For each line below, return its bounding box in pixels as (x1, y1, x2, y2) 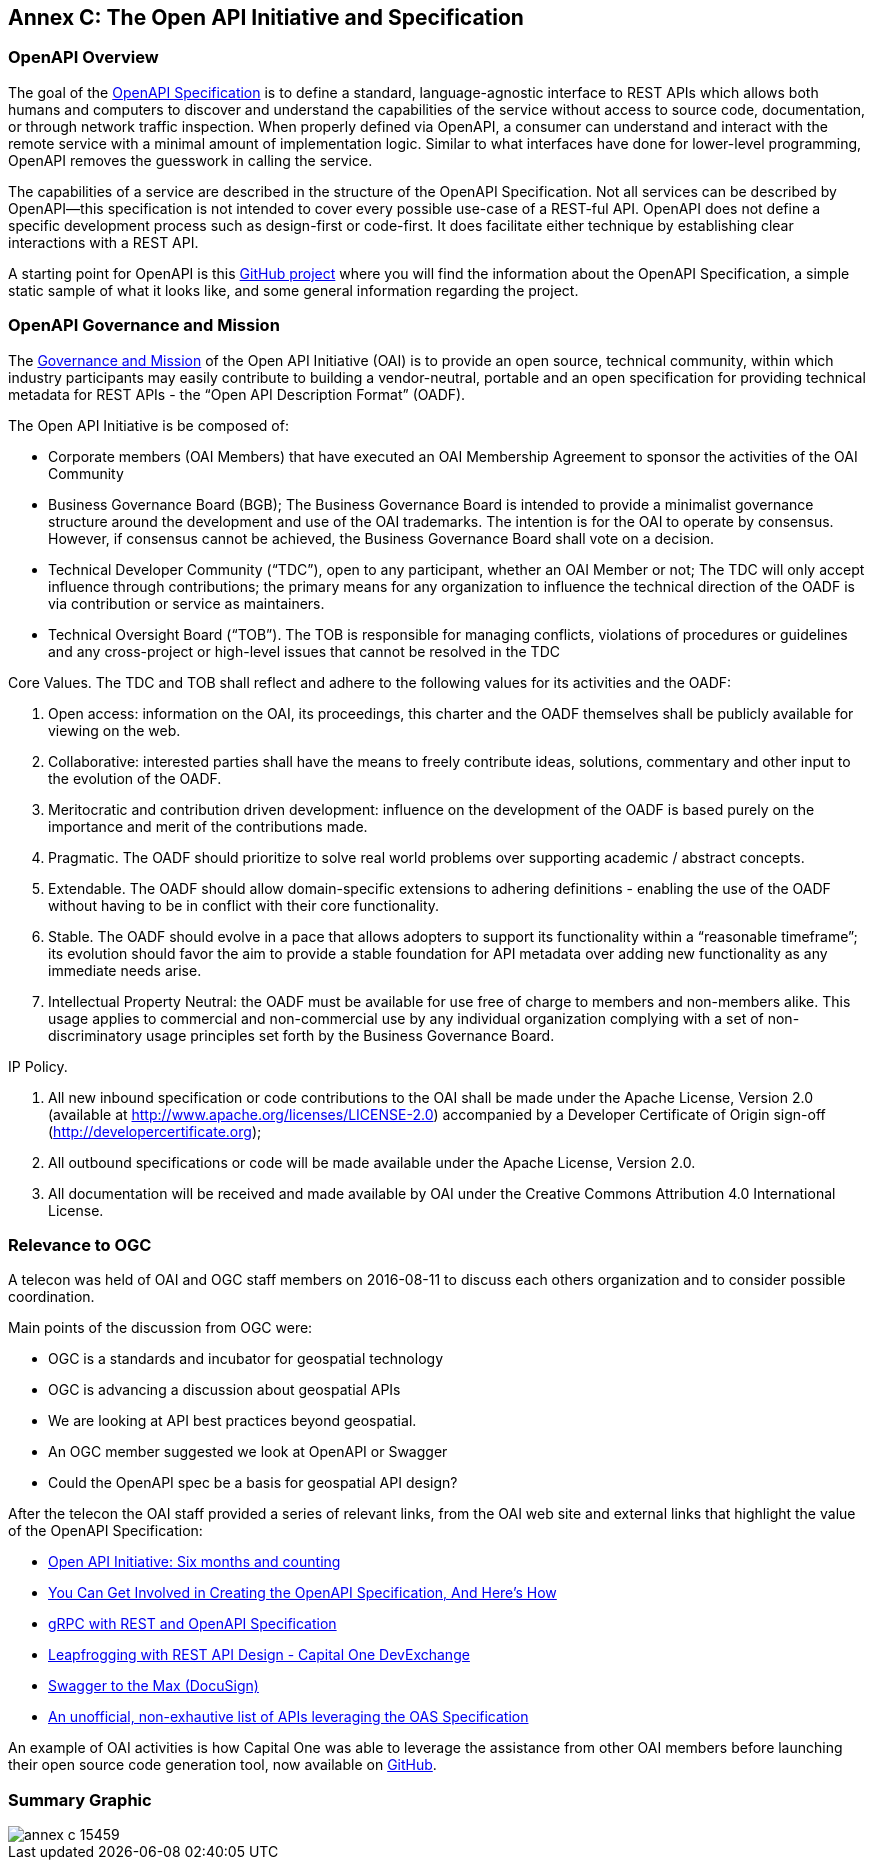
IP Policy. (8, 1057, 68, 1075)
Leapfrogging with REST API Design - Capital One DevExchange (48, 1646, 470, 1664)
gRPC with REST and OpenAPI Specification (48, 1615, 337, 1633)
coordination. (8, 1288, 95, 1306)
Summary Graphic (8, 1789, 152, 1810)
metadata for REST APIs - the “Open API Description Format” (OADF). (8, 385, 466, 403)
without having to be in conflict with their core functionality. (48, 896, 440, 914)
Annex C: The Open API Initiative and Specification (8, 5, 524, 30)
